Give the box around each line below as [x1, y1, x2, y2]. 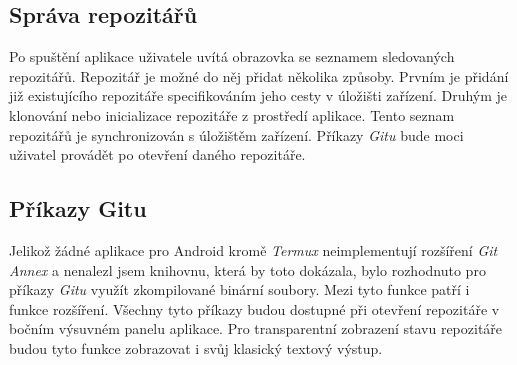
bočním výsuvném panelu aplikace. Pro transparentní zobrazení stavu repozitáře [9, 318, 503, 339]
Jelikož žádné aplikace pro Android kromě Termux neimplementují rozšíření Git [9, 239, 498, 260]
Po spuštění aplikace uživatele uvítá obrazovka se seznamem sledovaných [9, 46, 455, 67]
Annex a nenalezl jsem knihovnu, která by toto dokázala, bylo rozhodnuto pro [9, 259, 486, 280]
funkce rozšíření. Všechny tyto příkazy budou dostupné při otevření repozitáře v [9, 298, 500, 319]
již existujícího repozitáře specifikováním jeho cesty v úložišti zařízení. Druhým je [9, 85, 508, 106]
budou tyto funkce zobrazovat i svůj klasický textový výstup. [9, 337, 383, 358]
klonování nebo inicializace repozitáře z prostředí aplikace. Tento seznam [9, 104, 455, 125]
